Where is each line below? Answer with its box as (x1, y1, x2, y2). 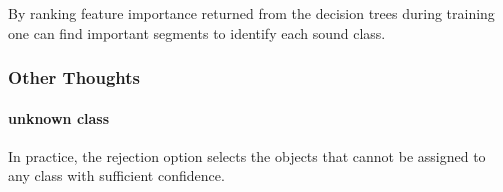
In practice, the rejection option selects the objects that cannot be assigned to (8, 145, 486, 166)
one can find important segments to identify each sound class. (8, 22, 386, 43)
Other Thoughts (8, 65, 141, 90)
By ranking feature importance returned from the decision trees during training (8, 3, 495, 23)
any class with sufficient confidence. (8, 165, 225, 186)
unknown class (8, 107, 110, 128)
